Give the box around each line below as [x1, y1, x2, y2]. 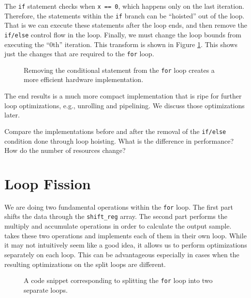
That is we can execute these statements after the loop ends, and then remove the [4, 20, 248, 30]
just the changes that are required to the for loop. [4, 49, 154, 59]
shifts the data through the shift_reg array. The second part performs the [4, 211, 227, 221]
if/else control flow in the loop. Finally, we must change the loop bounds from [4, 29, 242, 39]
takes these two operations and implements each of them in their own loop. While [4, 230, 247, 240]
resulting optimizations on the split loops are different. [4, 259, 166, 269]
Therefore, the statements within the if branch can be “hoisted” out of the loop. [4, 10, 245, 20]
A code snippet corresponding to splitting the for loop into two [24, 275, 213, 285]
